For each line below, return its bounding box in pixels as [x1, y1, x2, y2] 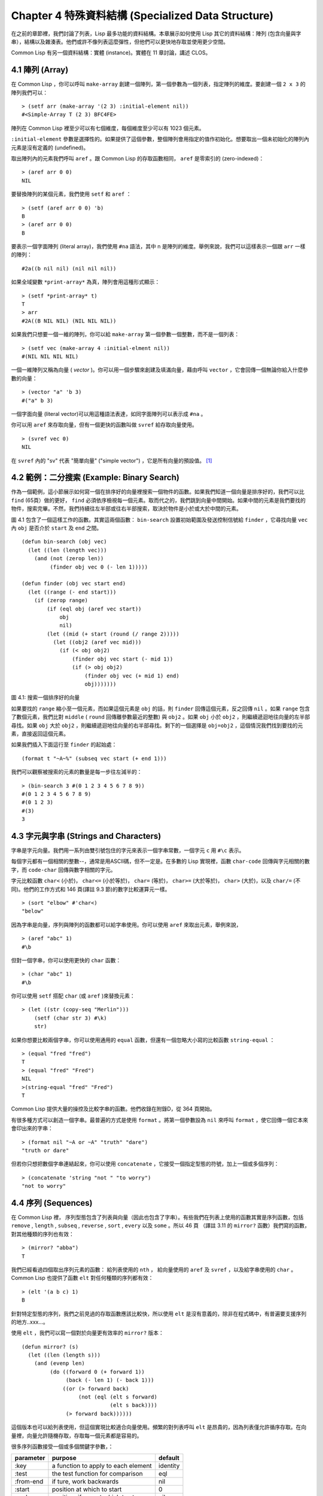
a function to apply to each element [51, 1462, 152, 1470]
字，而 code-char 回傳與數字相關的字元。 [11, 866, 116, 873]
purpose [51, 1454, 77, 1462]
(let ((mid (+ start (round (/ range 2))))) [47, 630, 179, 637]
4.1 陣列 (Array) [11, 65, 69, 75]
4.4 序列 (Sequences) [11, 1197, 93, 1208]
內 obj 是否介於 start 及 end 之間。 [11, 524, 102, 531]
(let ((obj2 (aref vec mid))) [53, 639, 142, 646]
